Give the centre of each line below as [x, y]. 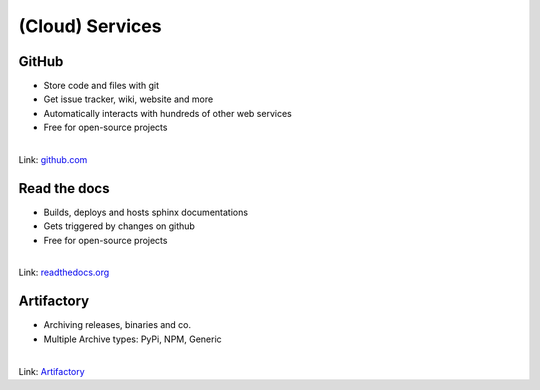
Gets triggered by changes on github [119, 226]
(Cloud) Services [90, 26]
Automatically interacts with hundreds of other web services [167, 113]
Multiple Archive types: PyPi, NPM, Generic [132, 339]
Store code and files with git [101, 86]
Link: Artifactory [51, 371]
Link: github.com [53, 160]
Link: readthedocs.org [64, 272]
